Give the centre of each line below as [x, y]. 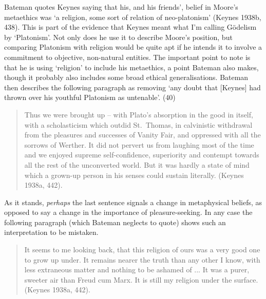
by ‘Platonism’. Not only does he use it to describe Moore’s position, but [118, 37]
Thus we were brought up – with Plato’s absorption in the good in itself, [139, 114]
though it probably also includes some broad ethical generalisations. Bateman [126, 77]
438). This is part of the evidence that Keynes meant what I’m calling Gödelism [130, 27]
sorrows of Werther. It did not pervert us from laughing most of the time [139, 144]
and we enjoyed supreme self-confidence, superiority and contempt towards [142, 155]
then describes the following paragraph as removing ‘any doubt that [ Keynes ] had [132, 87]
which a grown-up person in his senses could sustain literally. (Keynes [134, 175]
